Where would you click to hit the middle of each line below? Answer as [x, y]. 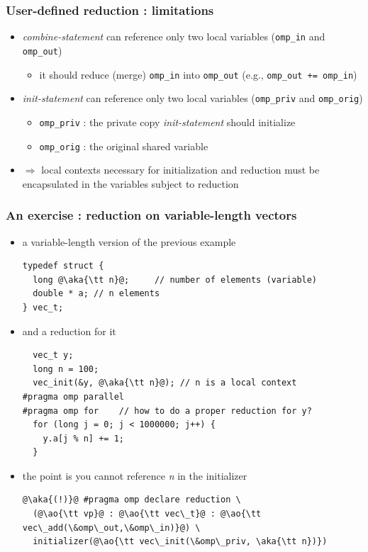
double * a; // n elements [96, 294]
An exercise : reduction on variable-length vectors [151, 215]
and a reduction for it [69, 331]
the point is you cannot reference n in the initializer [135, 475]
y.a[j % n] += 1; [83, 438]
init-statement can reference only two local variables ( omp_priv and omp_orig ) [193, 98]
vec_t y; [53, 355]
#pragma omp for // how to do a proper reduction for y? [167, 411]
